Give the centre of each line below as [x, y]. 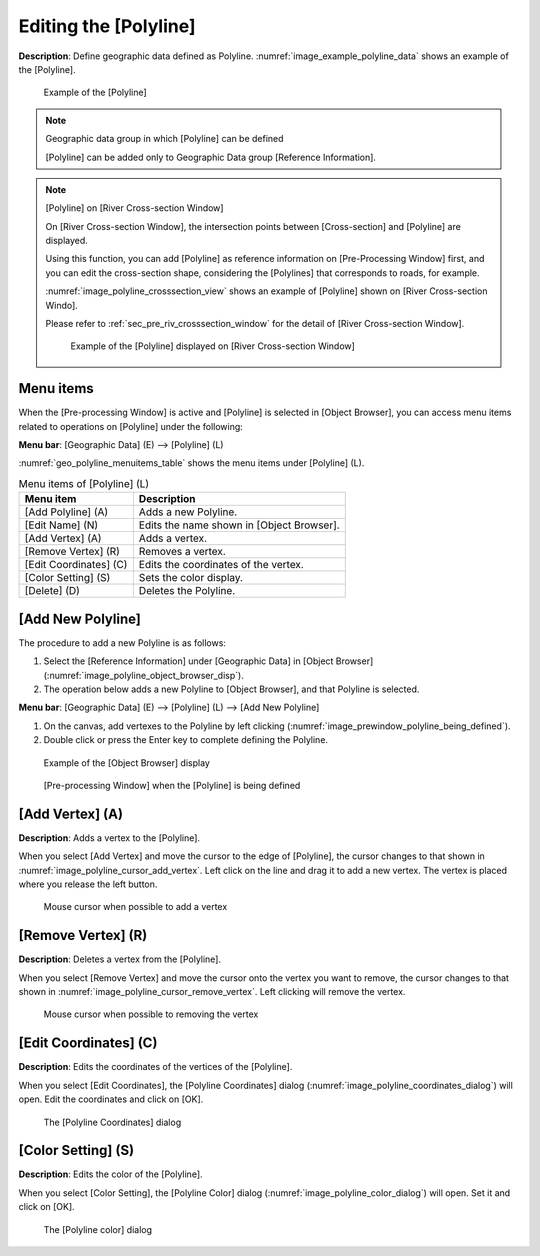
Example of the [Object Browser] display [126, 762]
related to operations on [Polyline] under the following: [131, 426]
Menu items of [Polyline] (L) [84, 484]
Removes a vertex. [182, 552]
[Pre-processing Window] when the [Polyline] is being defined [172, 785]
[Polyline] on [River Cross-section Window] [134, 208]
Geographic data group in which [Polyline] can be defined [164, 139]
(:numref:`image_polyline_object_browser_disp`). [143, 675]
